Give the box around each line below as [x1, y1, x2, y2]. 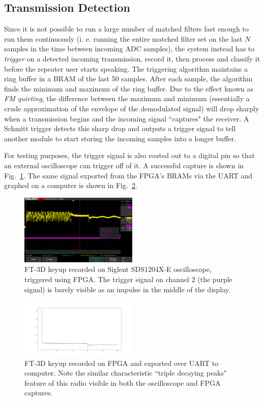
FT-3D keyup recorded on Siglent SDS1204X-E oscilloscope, [24, 264, 212, 274]
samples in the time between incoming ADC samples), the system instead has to [4, 43, 255, 54]
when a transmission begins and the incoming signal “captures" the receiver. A [4, 113, 249, 124]
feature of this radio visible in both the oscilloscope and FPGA [24, 377, 221, 388]
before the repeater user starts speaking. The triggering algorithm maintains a [4, 63, 248, 74]
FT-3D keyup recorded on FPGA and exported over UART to [24, 357, 219, 368]
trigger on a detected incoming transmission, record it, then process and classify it [4, 53, 260, 64]
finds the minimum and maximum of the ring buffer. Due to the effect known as [4, 83, 254, 94]
